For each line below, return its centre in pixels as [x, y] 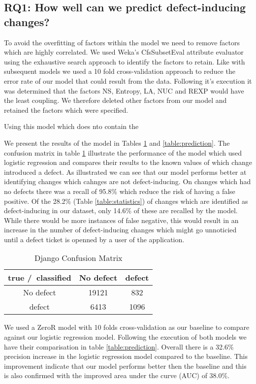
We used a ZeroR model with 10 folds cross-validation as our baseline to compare [127, 327]
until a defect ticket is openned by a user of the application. [94, 239]
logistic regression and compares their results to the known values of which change [128, 162]
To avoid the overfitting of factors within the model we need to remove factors [122, 42]
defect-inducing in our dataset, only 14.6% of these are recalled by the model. [121, 210]
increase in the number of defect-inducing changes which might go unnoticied [120, 230]
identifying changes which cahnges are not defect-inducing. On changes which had [128, 181]
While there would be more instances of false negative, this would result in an [121, 220]
